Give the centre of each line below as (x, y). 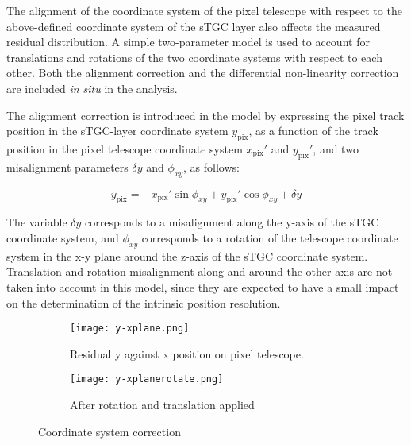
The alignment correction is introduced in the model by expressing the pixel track (205, 115)
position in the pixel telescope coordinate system (125, 148)
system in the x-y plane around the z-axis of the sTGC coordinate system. (187, 255)
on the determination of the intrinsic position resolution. (144, 302)
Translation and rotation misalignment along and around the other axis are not (200, 271)
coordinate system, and (63, 237)
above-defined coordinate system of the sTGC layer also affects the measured (194, 26)
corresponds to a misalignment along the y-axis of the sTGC (232, 222)
